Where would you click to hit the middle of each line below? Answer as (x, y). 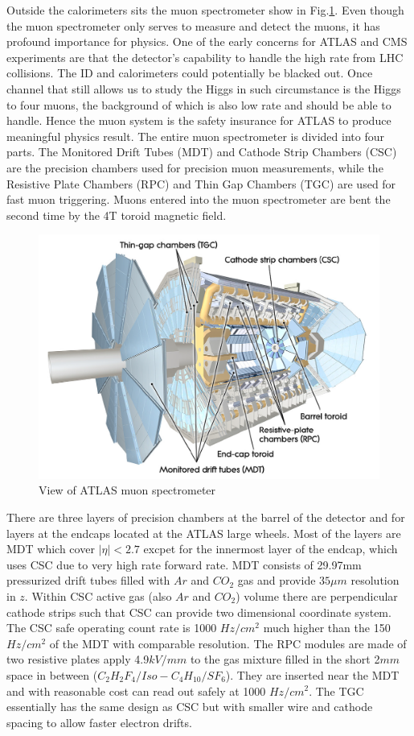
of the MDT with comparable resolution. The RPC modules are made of (228, 643)
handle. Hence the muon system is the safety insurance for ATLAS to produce (199, 120)
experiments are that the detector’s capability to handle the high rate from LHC (205, 57)
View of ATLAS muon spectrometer (127, 490)
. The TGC (336, 691)
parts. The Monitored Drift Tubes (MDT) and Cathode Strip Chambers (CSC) (202, 152)
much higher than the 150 (327, 628)
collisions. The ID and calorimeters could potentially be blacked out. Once (190, 73)
